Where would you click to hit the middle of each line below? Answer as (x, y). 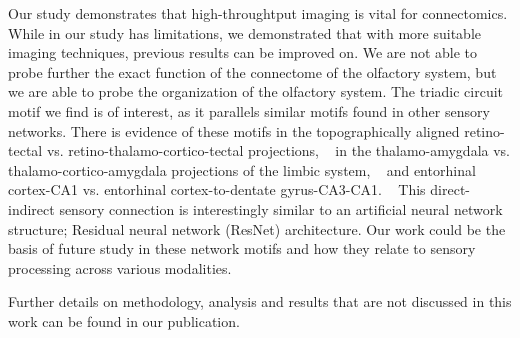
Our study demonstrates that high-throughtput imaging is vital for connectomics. (258, 13)
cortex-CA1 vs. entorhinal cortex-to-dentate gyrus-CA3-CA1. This (217, 189)
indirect (31, 208)
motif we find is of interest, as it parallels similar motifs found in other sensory (249, 110)
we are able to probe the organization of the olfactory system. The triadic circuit (256, 91)
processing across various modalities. (120, 267)
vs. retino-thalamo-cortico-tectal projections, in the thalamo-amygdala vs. (278, 150)
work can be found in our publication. (124, 320)
